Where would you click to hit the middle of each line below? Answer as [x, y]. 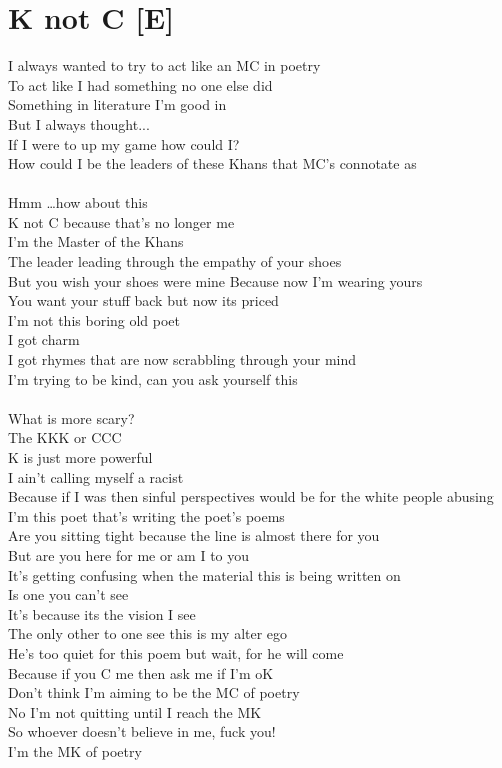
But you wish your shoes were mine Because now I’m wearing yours [215, 280]
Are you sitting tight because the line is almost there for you [194, 535]
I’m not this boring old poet [94, 319]
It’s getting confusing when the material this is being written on [204, 574]
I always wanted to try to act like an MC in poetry [164, 65]
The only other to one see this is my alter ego [148, 633]
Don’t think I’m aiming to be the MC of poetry [154, 692]
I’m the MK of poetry [75, 750]
